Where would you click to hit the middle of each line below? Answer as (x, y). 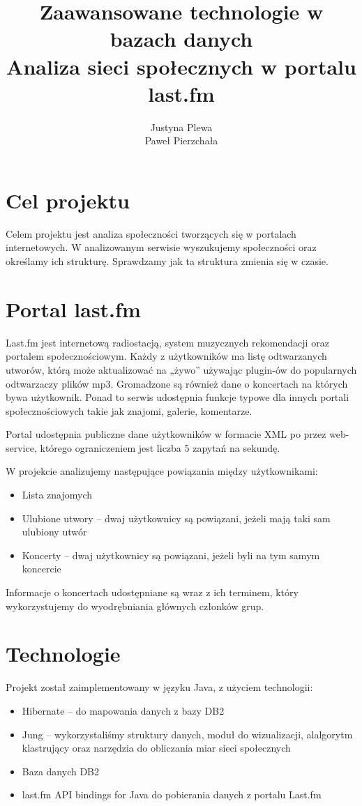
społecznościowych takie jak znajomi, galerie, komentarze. (129, 410)
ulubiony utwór (54, 532)
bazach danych (181, 39)
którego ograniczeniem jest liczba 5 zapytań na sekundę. (160, 447)
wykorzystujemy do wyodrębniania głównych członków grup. (135, 606)
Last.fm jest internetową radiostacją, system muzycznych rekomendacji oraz (167, 342)
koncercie (42, 569)
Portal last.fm (73, 309)
